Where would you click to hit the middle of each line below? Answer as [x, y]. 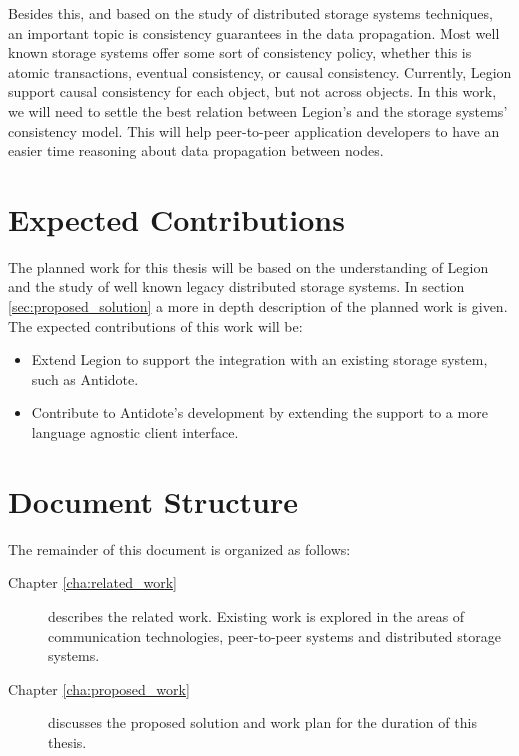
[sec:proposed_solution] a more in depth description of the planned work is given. [258, 306]
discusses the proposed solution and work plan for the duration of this [262, 722]
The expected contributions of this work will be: [155, 325]
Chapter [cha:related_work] [92, 582]
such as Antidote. [85, 378]
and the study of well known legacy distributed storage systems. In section [236, 286]
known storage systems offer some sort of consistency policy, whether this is [240, 52]
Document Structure [153, 500]
